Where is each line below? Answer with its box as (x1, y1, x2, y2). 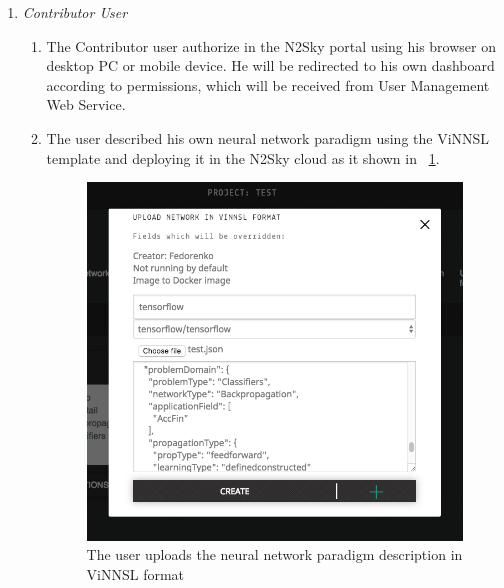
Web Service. (46, 94, 126, 115)
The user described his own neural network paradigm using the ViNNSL (46, 127, 490, 148)
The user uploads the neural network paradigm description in (86, 544, 463, 565)
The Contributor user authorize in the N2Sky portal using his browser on (46, 35, 496, 56)
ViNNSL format (86, 564, 185, 584)
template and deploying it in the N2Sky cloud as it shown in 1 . (46, 147, 440, 168)
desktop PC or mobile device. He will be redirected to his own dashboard (46, 55, 495, 76)
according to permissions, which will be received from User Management (46, 74, 490, 95)
